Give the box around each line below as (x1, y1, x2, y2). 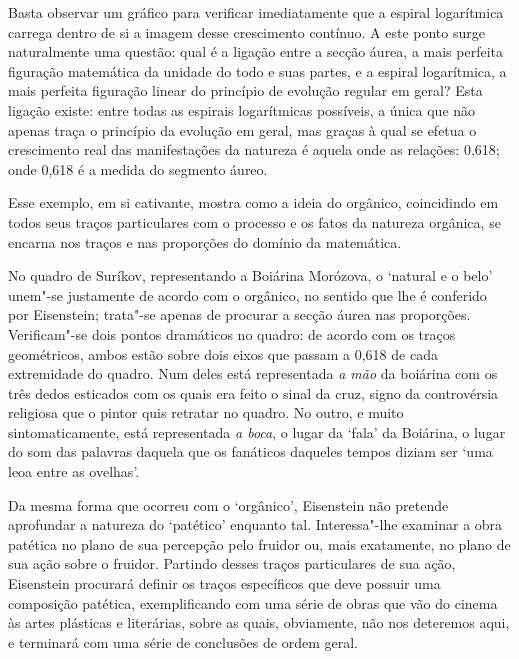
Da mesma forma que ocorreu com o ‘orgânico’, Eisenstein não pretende (8, 494, 449, 515)
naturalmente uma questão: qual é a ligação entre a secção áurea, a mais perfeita (8, 41, 503, 62)
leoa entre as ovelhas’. (8, 461, 140, 482)
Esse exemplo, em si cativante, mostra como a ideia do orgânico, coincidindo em (8, 192, 499, 213)
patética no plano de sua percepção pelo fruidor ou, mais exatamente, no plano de (8, 533, 511, 554)
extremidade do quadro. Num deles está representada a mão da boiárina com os (8, 363, 498, 384)
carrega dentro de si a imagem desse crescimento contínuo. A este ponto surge (8, 21, 485, 42)
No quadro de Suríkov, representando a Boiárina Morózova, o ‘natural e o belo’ (8, 265, 493, 286)
